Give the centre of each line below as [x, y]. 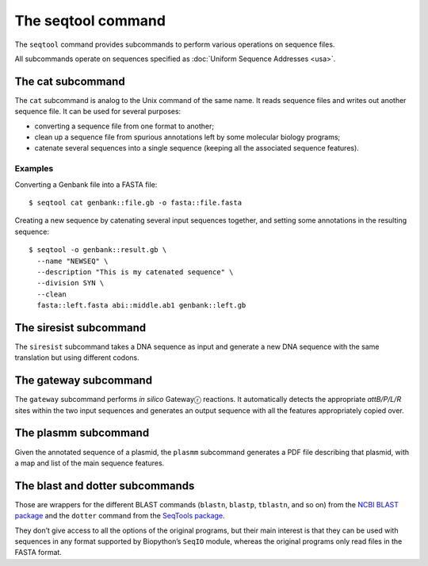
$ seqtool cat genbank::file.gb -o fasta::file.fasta [135, 203]
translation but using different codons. [77, 358]
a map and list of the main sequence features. [90, 463]
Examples [34, 169]
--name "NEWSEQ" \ [73, 261]
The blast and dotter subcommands [105, 486]
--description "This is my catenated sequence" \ [135, 272]
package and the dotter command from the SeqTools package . [120, 516]
